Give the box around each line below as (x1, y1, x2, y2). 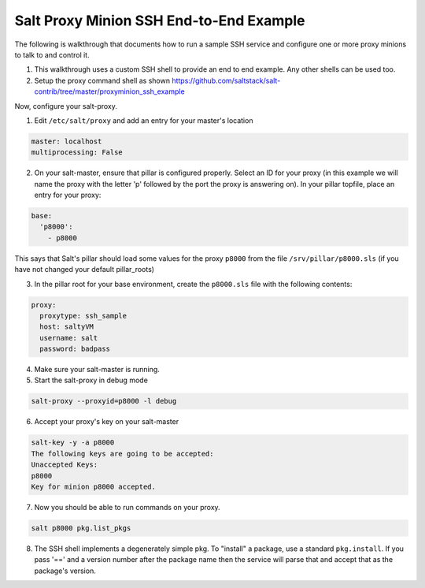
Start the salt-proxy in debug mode (34, 375, 149, 385)
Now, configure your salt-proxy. (14, 101, 118, 110)
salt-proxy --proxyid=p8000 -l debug (31, 396, 177, 406)
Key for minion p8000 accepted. (31, 482, 157, 491)
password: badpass (39, 344, 110, 354)
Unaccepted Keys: (31, 460, 98, 469)
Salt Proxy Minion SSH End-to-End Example (14, 12, 305, 29)
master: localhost (31, 136, 102, 146)
